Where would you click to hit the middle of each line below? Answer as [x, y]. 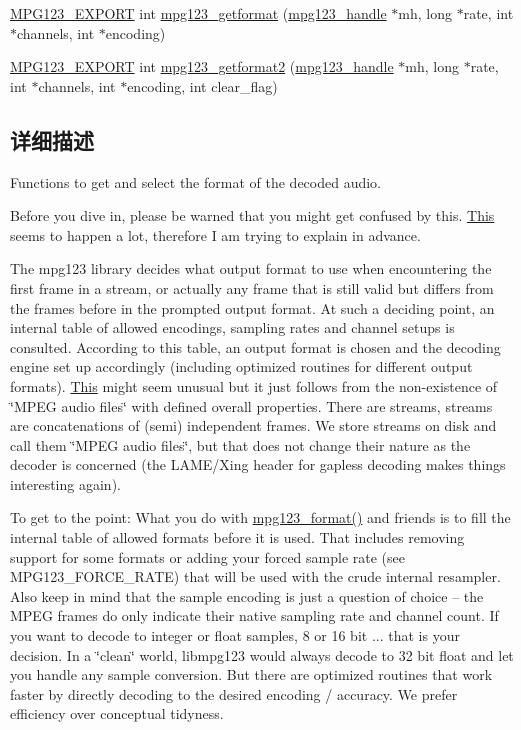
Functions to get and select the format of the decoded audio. [195, 181]
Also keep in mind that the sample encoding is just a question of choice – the [247, 595]
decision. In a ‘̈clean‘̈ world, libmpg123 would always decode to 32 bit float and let [262, 654]
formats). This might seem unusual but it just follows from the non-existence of [254, 385]
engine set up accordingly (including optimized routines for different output [241, 366]
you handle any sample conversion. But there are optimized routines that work [251, 674]
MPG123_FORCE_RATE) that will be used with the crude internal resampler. [255, 576]
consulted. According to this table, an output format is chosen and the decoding [255, 346]
